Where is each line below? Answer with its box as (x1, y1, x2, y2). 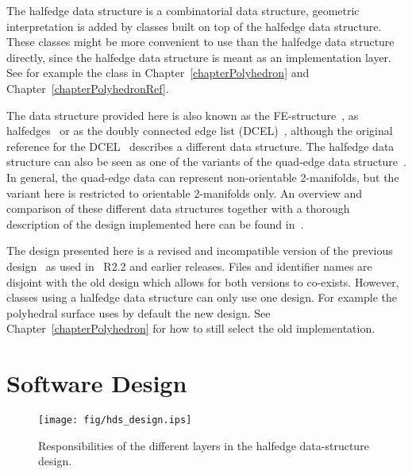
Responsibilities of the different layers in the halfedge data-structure (38, 437, 369, 453)
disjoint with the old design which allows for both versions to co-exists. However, (6, 273, 399, 290)
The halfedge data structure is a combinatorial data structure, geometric (6, 2, 360, 18)
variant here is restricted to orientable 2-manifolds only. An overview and (6, 184, 363, 201)
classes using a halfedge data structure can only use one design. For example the (6, 289, 397, 306)
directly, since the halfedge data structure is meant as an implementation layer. (6, 48, 392, 65)
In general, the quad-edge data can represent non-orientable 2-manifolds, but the (6, 168, 399, 185)
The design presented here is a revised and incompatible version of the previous (6, 242, 393, 259)
